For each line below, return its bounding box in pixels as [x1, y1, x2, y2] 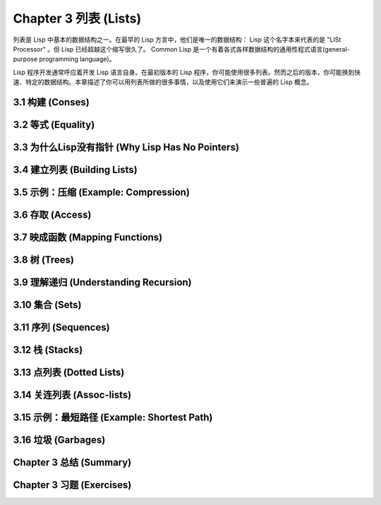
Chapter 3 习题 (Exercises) [13, 479, 132, 491]
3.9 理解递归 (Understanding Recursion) [13, 276, 192, 289]
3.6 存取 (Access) [13, 209, 92, 220]
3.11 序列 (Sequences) [13, 321, 110, 333]
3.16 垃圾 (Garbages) [13, 434, 106, 446]
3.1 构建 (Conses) [13, 96, 90, 108]
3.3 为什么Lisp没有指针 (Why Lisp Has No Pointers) [13, 141, 240, 153]
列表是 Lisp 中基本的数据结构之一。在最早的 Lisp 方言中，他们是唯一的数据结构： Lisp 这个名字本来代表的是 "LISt [13, 35, 341, 44]
